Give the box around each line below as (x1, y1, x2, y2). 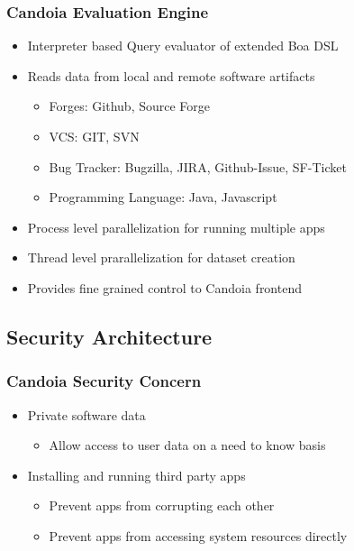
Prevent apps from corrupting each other (49, 496, 275, 515)
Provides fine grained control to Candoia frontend (27, 278, 302, 297)
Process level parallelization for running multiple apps (27, 217, 325, 236)
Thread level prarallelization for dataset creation (27, 248, 295, 267)
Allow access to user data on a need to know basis (49, 436, 326, 455)
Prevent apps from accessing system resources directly (49, 526, 348, 545)
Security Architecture (6, 322, 213, 350)
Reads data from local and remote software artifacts (27, 66, 315, 85)
